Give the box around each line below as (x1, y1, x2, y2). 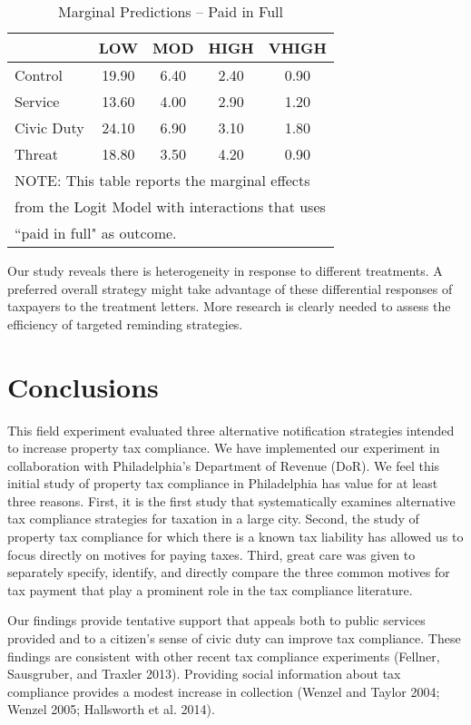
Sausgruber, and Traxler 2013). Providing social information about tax (7, 664, 401, 683)
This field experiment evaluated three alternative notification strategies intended (7, 420, 455, 439)
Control (15, 64, 63, 85)
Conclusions (7, 367, 159, 405)
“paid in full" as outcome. (15, 222, 177, 243)
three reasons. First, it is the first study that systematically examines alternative (7, 491, 456, 510)
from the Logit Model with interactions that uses (15, 196, 326, 217)
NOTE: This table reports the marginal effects (15, 170, 310, 191)
